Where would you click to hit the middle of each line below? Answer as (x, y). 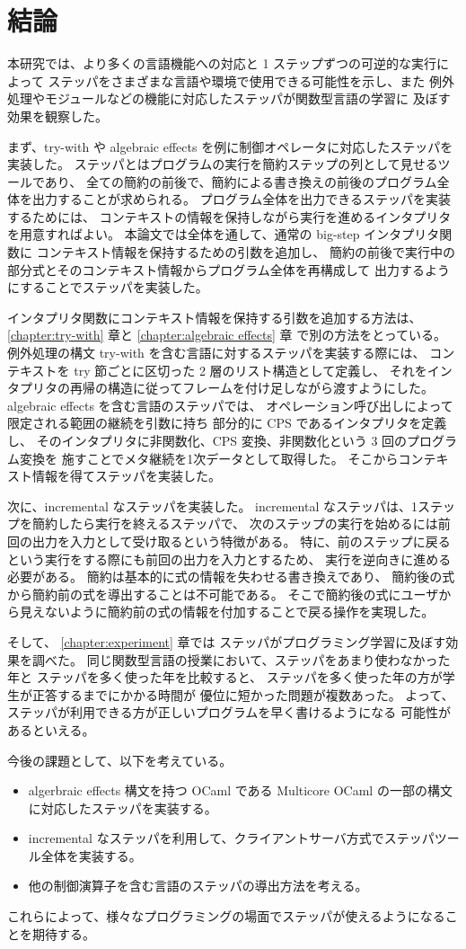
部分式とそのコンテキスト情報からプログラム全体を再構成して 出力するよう (229, 269)
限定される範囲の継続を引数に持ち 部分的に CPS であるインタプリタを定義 (227, 423)
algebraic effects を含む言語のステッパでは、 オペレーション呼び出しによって (230, 405)
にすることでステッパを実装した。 (108, 287)
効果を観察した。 (57, 115)
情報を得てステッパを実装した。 (126, 476)
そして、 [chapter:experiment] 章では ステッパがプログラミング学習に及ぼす (227, 641)
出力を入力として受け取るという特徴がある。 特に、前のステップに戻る (241, 541)
